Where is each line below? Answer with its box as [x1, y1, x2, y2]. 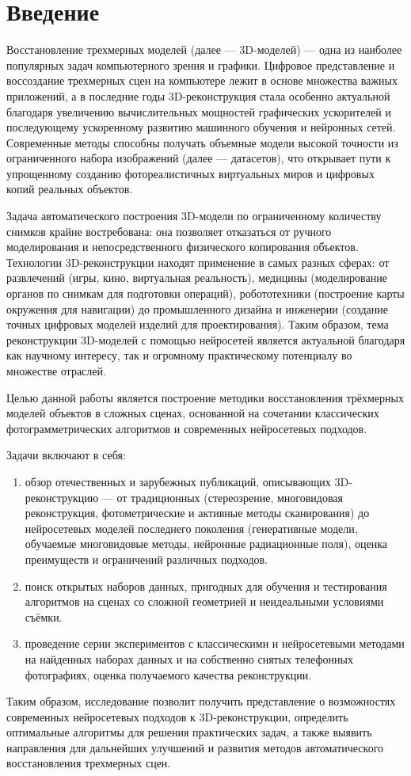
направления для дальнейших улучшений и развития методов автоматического [6, 739, 384, 755]
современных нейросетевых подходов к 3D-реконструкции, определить [6, 708, 348, 725]
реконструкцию [25, 489, 99, 505]
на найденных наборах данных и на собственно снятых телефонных [25, 650, 353, 667]
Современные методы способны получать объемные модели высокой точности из [6, 134, 398, 150]
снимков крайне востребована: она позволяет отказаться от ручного [6, 223, 332, 239]
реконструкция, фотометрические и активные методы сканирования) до [25, 504, 370, 521]
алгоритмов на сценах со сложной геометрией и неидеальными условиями [25, 593, 384, 610]
